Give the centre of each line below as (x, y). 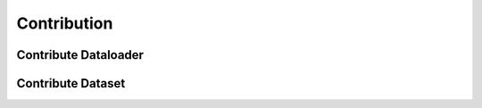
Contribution (65, 23)
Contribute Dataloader (80, 55)
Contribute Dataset (71, 83)
